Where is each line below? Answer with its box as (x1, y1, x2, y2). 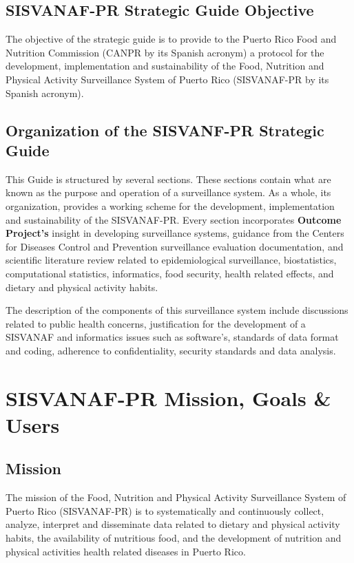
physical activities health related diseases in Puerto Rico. (6, 544, 246, 558)
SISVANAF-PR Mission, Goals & (6, 383, 331, 412)
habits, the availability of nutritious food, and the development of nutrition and (6, 531, 342, 545)
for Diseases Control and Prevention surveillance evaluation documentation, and (6, 239, 344, 253)
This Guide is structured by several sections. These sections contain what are (6, 171, 331, 186)
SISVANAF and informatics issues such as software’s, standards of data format (6, 330, 339, 344)
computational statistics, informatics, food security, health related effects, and (6, 266, 334, 280)
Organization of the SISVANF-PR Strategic (6, 119, 324, 140)
